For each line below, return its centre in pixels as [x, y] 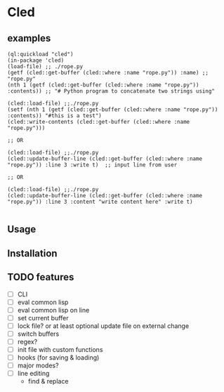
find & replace [48, 381]
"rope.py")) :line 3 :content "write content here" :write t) [100, 202]
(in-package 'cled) [36, 60]
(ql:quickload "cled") [40, 54]
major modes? [38, 365]
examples [29, 38]
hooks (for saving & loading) [58, 358]
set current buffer [43, 318]
